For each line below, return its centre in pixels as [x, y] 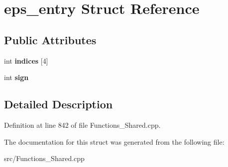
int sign [16, 77]
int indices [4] [26, 60]
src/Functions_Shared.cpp [44, 158]
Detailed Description [58, 104]
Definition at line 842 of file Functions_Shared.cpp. [82, 125]
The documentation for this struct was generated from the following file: [114, 141]
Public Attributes [50, 40]
